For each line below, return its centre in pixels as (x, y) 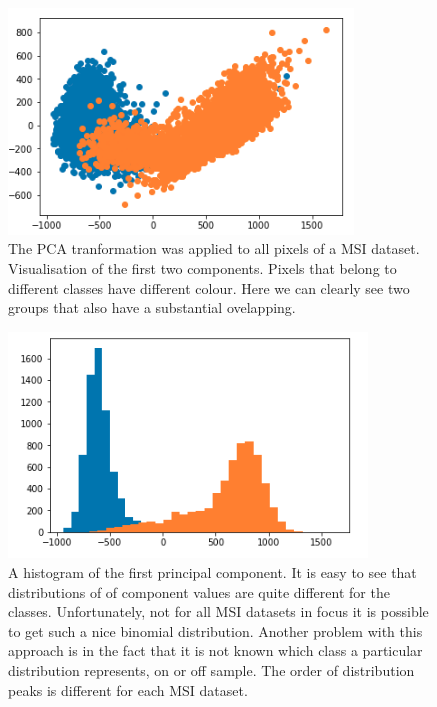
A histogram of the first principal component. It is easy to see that (212, 572)
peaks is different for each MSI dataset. (128, 689)
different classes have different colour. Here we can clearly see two (209, 287)
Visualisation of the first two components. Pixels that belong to (202, 267)
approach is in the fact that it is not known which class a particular (215, 650)
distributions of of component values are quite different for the (199, 591)
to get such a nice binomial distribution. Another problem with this (215, 630)
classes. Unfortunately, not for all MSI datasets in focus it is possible (218, 611)
